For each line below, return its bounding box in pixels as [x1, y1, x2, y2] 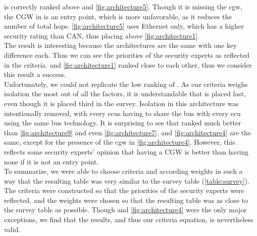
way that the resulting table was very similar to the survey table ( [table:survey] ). [4, 175, 250, 186]
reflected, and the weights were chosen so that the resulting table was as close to [4, 195, 248, 205]
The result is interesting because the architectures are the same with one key [4, 40, 237, 50]
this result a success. [4, 69, 66, 79]
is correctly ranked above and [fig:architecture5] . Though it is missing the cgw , [4, 1, 243, 11]
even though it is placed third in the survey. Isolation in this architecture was [4, 98, 239, 108]
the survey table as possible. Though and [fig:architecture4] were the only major [4, 204, 247, 215]
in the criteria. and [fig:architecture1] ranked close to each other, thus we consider [4, 59, 252, 70]
